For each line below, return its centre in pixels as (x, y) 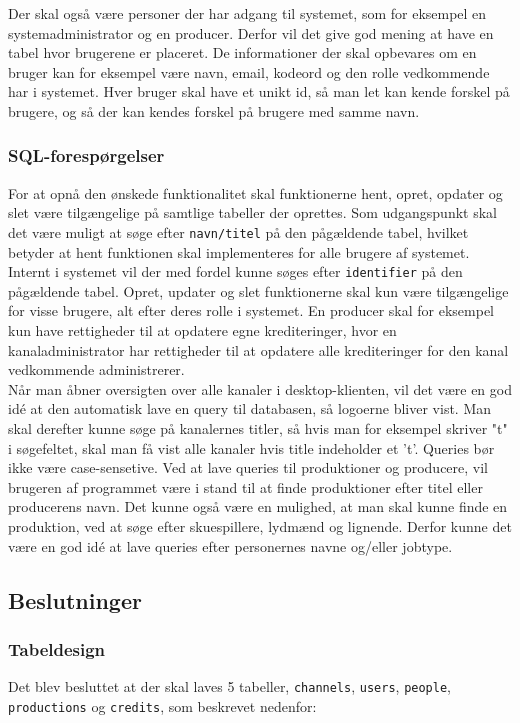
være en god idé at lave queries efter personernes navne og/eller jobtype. (230, 545)
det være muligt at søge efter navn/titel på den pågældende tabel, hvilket (238, 231)
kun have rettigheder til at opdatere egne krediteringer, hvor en (202, 330)
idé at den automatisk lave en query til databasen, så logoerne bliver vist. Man (250, 408)
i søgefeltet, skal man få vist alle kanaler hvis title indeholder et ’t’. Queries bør (251, 447)
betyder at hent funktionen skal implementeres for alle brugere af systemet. (239, 251)
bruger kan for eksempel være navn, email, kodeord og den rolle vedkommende (249, 71)
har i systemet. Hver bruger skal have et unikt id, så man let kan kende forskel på (259, 91)
